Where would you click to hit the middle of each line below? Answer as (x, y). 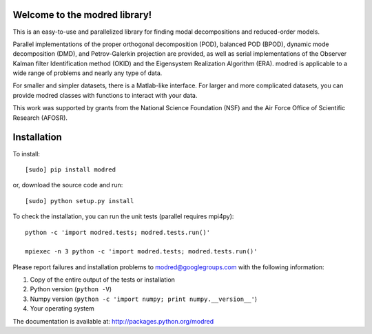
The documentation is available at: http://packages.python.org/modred (113, 321)
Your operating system (62, 309)
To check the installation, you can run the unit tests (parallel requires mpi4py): (123, 216)
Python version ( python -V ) (71, 289)
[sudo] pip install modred (71, 169)
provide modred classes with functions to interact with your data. (105, 95)
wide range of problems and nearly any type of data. (87, 73)
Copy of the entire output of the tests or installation (103, 280)
